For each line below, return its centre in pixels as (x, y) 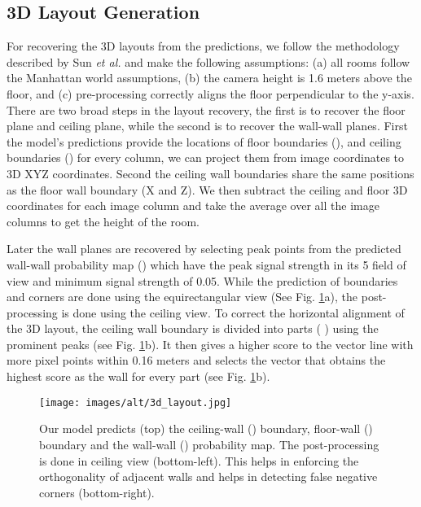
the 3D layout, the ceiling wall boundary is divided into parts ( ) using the (193, 328)
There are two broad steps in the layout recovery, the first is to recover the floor (206, 109)
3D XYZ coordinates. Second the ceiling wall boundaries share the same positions (210, 173)
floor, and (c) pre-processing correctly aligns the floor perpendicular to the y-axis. (210, 93)
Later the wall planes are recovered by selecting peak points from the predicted (204, 249)
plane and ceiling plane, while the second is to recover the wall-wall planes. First (207, 126)
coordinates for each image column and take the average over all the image (193, 205)
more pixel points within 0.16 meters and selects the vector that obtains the (196, 360)
